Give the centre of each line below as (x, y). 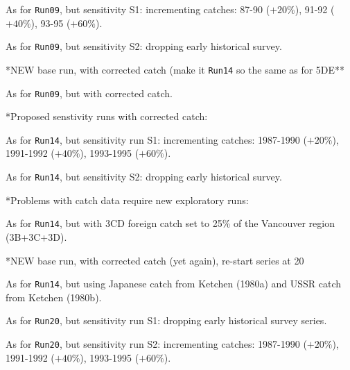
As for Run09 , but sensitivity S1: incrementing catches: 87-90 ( (138, 9)
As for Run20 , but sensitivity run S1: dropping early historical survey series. (166, 320)
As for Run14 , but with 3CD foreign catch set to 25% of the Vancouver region (170, 223)
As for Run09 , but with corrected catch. (89, 93)
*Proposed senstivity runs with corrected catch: (107, 116)
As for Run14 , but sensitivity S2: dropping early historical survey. (144, 177)
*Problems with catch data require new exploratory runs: (127, 200)
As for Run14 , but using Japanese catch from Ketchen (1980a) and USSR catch (174, 284)
